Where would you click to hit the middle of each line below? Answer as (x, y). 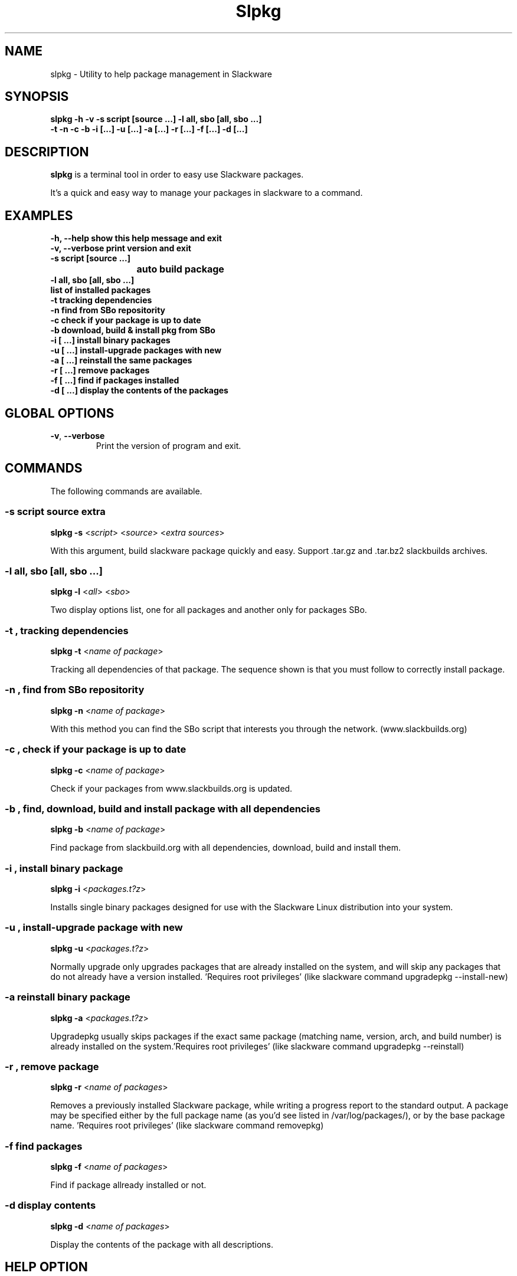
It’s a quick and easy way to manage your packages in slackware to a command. (207, 193)
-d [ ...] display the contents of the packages (139, 391)
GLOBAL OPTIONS (60, 413)
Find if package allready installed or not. (128, 1185)
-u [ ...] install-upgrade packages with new (136, 350)
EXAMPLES (39, 215)
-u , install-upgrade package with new (94, 928)
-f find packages (44, 1146)
